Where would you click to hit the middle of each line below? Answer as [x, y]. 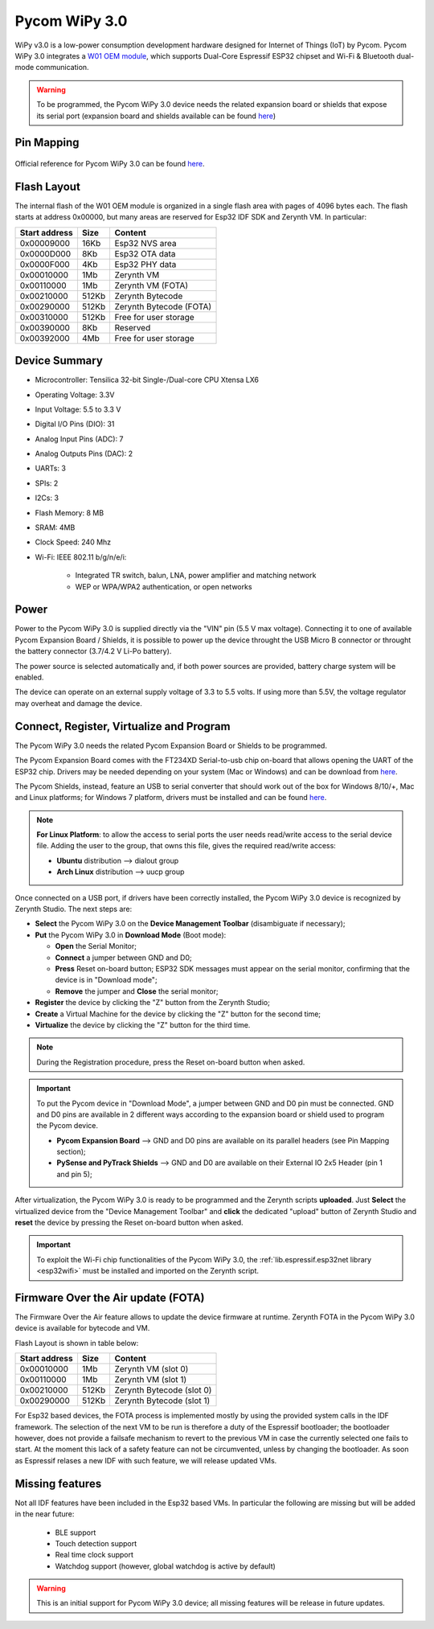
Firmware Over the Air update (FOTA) [110, 1298]
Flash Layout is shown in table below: [77, 1343]
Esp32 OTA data [145, 253]
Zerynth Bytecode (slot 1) [162, 1401]
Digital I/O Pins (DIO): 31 [75, 424]
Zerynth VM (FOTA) [151, 285]
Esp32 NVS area [145, 243]
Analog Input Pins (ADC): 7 [79, 439]
